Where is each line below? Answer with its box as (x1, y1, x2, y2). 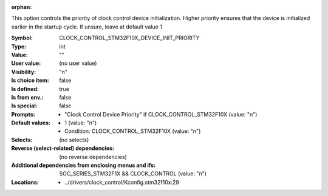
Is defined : (11, 85, 39, 92)
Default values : (11, 119, 51, 127)
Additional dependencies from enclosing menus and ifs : (11, 161, 156, 169)
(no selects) (59, 136, 89, 143)
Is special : (11, 102, 38, 109)
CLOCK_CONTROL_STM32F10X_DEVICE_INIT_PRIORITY (59, 34, 200, 42)
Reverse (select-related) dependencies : (11, 144, 115, 152)
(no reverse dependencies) (59, 153, 127, 160)
